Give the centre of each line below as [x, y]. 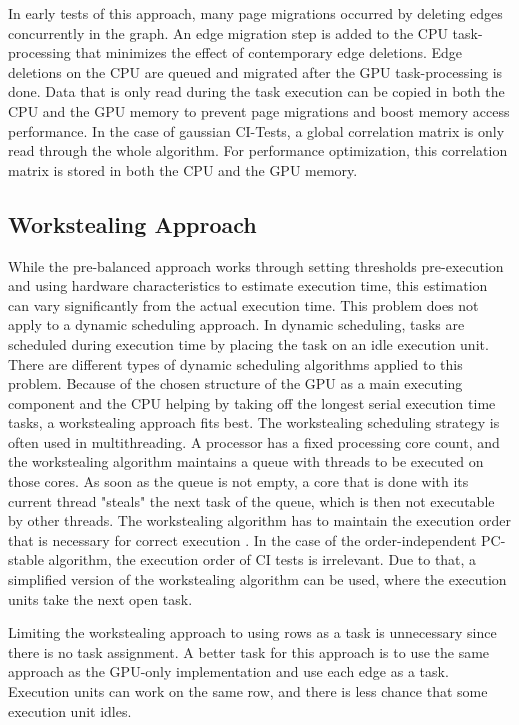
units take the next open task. [100, 598]
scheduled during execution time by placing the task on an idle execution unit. [248, 343]
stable [26, 559]
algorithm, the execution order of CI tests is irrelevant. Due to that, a [262, 559]
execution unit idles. [70, 710]
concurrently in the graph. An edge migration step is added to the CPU [228, 32]
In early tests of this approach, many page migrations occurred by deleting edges [255, 13]
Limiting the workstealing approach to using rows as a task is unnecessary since [252, 632]
